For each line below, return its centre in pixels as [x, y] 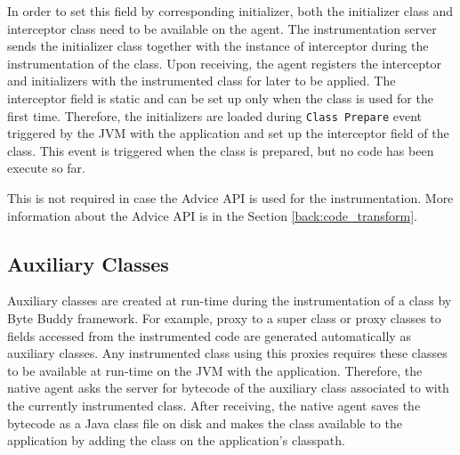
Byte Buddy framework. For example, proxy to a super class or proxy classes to [224, 317]
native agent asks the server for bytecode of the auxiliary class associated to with [228, 388]
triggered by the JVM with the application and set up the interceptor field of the [228, 133]
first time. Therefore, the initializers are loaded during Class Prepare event [215, 115]
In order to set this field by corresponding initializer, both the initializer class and [230, 11]
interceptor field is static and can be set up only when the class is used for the [220, 97]
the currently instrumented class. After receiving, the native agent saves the [214, 405]
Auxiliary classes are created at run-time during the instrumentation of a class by [230, 301]
